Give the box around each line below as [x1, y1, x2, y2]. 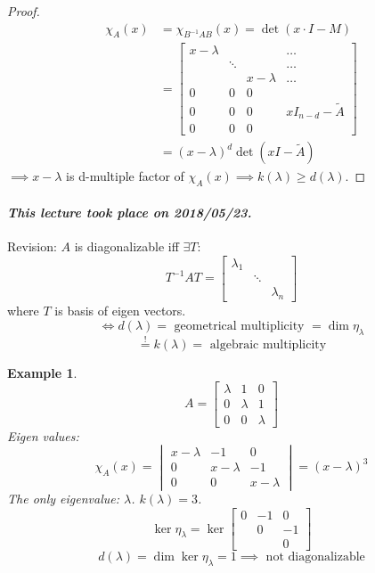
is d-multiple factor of [66, 167, 184, 185]
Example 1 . [7, 363, 77, 381]
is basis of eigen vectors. [54, 301, 186, 320]
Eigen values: [7, 426, 79, 445]
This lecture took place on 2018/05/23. [7, 202, 252, 221]
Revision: [7, 236, 57, 255]
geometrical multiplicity [174, 319, 305, 332]
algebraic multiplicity [209, 338, 327, 351]
